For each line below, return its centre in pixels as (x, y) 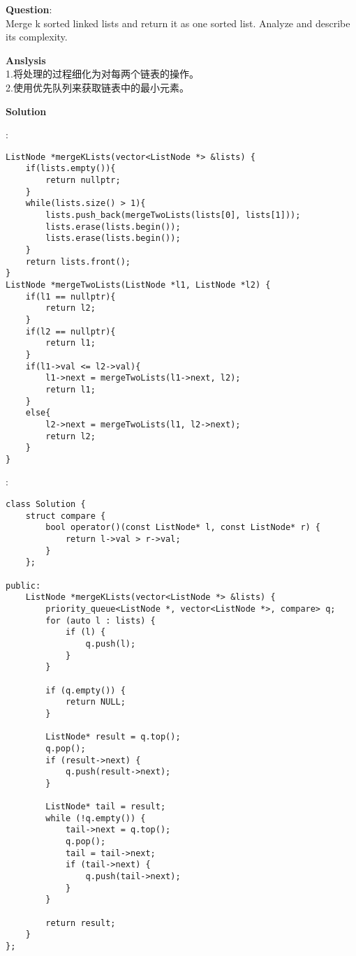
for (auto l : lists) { (101, 620)
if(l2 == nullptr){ (71, 331)
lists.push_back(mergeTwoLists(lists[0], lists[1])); (173, 215)
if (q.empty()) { (86, 690)
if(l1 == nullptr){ (71, 296)
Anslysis (26, 60)
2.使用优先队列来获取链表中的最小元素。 (97, 87)
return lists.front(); (78, 262)
